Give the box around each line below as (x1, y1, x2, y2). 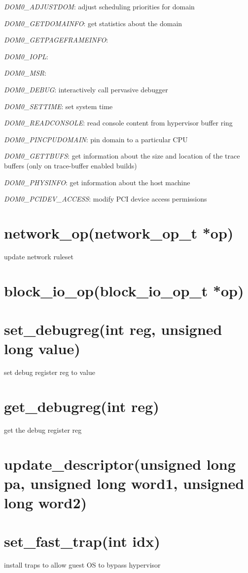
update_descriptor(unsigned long (4, 453, 236, 474)
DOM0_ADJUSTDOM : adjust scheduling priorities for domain (4, 1, 195, 11)
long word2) (4, 492, 87, 512)
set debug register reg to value (4, 367, 95, 377)
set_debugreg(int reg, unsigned (4, 319, 222, 339)
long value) (4, 338, 80, 359)
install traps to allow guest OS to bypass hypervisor (4, 560, 161, 570)
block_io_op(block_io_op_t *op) (4, 280, 244, 300)
